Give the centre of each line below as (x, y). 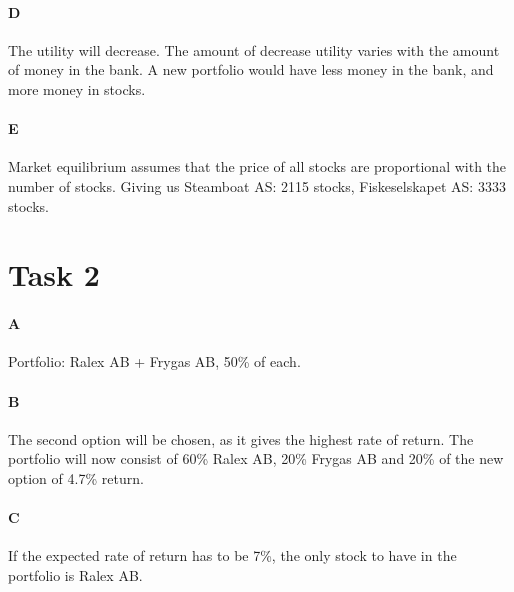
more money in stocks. (77, 88)
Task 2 (54, 274)
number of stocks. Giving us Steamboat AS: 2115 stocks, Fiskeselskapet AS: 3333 (257, 185)
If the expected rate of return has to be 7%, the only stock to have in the (232, 555)
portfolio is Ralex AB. (75, 574)
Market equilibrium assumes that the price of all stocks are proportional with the (257, 166)
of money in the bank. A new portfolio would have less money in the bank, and (251, 69)
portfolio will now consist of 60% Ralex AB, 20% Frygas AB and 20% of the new (256, 458)
